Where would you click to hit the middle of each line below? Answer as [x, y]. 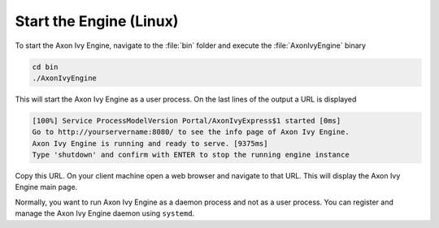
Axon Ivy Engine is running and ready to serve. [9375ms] [150, 143]
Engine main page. [46, 187]
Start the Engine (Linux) [97, 21]
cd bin [45, 67]
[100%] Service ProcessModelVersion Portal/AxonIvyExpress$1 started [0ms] [187, 120]
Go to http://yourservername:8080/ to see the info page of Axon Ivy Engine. [191, 132]
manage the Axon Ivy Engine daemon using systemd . [105, 213]
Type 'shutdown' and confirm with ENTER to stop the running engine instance [191, 155]
